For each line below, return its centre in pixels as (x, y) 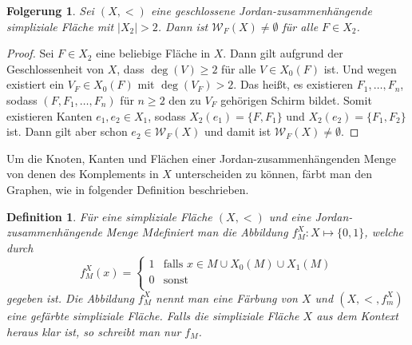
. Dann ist (183, 26)
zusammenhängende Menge (72, 232)
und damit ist (238, 131)
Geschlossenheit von (55, 68)
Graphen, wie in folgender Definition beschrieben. (128, 189)
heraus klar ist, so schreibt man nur (94, 331)
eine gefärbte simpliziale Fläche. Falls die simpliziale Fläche (153, 315)
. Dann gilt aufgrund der (283, 53)
